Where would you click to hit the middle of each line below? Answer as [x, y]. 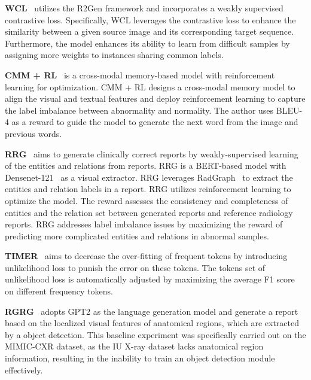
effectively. [24, 370]
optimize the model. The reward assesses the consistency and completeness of [147, 200]
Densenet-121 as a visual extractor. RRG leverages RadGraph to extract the [149, 177]
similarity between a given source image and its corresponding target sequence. [150, 31]
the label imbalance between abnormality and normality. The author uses [139, 110]
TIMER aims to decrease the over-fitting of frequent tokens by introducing [146, 256]
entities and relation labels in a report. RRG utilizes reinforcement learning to [148, 189]
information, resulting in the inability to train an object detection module [140, 358]
